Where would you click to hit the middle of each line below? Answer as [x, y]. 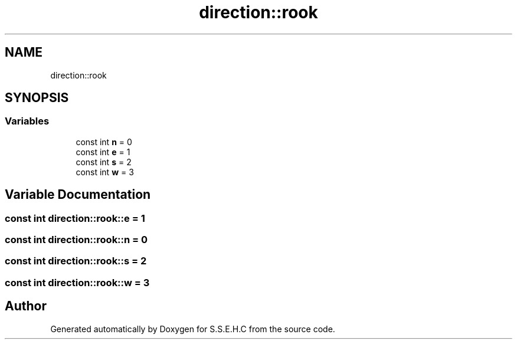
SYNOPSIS [37, 98]
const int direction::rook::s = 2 [76, 261]
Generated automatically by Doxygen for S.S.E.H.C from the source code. [193, 329]
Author [26, 306]
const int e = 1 [103, 152]
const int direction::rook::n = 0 [76, 240]
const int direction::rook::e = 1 [75, 218]
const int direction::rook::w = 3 [77, 282]
